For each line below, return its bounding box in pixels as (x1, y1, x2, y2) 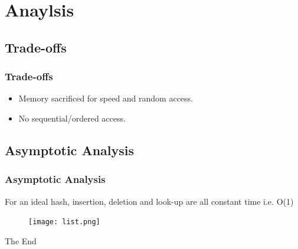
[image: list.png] (28, 218, 100, 227)
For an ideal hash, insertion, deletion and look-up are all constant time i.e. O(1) (5, 195, 294, 207)
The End (5, 234, 37, 247)
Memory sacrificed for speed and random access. (18, 92, 194, 104)
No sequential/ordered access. (18, 112, 126, 124)
